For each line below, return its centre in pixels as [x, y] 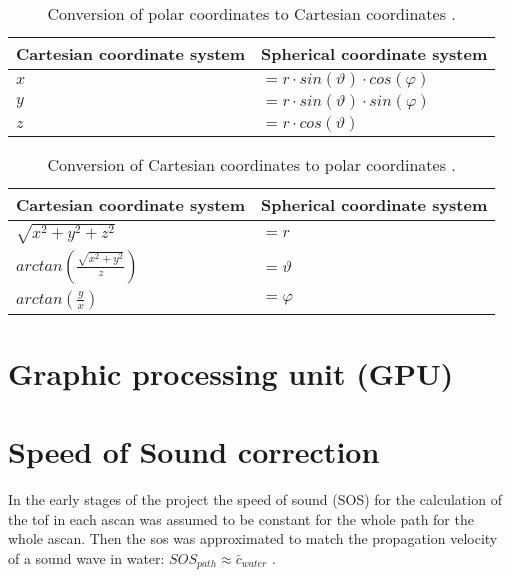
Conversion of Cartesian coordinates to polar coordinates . [251, 164]
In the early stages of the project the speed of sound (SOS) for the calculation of [255, 499]
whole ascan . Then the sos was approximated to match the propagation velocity [253, 538]
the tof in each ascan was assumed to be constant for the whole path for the [241, 518]
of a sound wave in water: [86, 557]
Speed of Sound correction [194, 451]
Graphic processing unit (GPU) [231, 372]
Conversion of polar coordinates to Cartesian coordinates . [251, 13]
